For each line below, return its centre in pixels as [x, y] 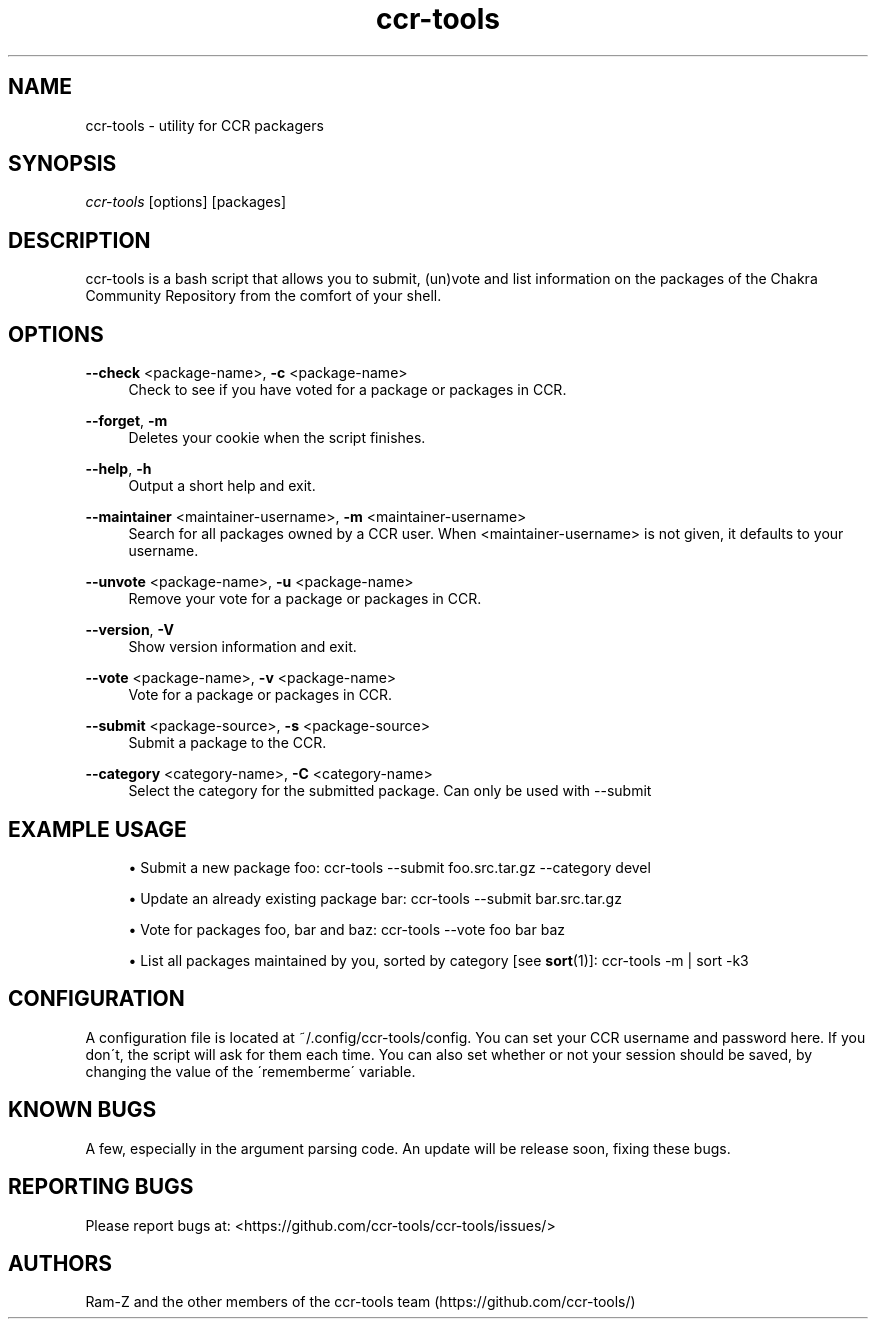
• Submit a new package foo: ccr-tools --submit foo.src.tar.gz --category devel [389, 867]
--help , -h [118, 469]
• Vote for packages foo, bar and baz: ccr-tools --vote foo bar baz [346, 929]
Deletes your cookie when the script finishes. [277, 438]
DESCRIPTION [79, 240]
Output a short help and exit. [222, 486]
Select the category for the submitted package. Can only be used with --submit [390, 791]
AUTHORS [60, 1263]
